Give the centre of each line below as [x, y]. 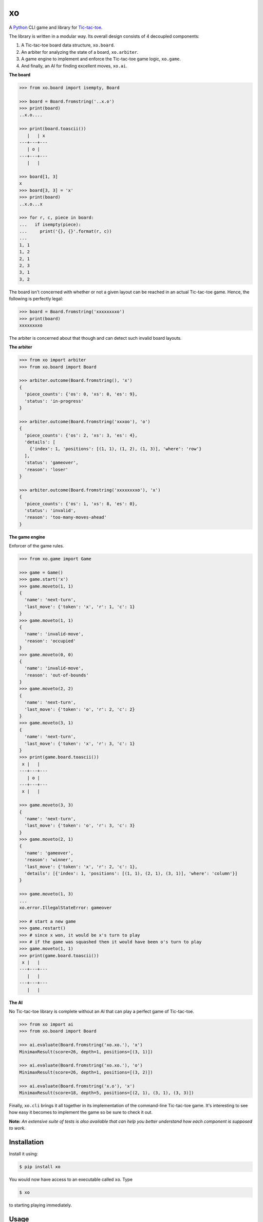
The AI [16, 1003]
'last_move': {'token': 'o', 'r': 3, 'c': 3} [80, 826]
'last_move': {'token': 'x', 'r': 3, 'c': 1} [80, 743]
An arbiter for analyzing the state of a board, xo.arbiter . [80, 52]
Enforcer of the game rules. [37, 546]
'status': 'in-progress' [54, 401]
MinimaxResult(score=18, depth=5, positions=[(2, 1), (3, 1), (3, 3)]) [107, 1093]
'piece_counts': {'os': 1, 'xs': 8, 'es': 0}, [81, 504]
